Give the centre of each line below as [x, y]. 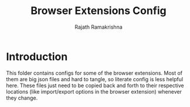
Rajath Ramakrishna [99, 27]
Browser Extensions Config [99, 11]
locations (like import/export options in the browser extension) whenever [94, 91]
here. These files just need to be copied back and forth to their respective [95, 85]
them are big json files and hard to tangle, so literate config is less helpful [95, 79]
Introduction [37, 56]
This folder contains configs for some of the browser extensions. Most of [94, 73]
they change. [22, 98]
